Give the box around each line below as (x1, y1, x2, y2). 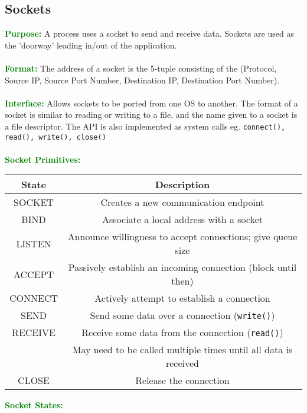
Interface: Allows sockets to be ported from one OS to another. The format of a (5, 96, 298, 109)
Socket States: (5, 399, 63, 411)
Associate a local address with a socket (102, 212, 263, 227)
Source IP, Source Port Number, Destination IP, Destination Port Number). (5, 73, 280, 86)
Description (155, 178, 210, 192)
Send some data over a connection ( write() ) (90, 308, 275, 322)
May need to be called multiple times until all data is (72, 343, 293, 357)
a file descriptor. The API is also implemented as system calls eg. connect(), (5, 120, 286, 132)
